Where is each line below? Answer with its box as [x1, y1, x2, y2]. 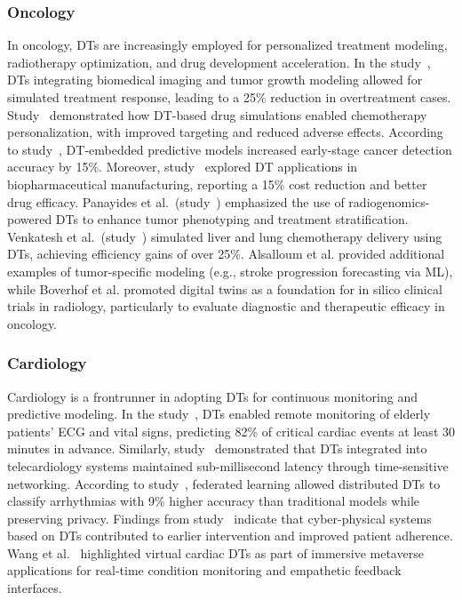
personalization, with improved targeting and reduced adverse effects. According [7, 123, 443, 141]
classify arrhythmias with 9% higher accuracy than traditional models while [7, 492, 420, 510]
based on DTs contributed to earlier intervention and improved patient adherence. [7, 526, 453, 545]
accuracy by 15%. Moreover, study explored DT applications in [7, 157, 358, 176]
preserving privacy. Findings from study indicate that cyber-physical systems [7, 508, 432, 527]
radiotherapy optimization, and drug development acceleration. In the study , [7, 52, 431, 71]
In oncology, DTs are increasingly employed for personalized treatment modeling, [7, 36, 448, 54]
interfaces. [7, 579, 62, 597]
